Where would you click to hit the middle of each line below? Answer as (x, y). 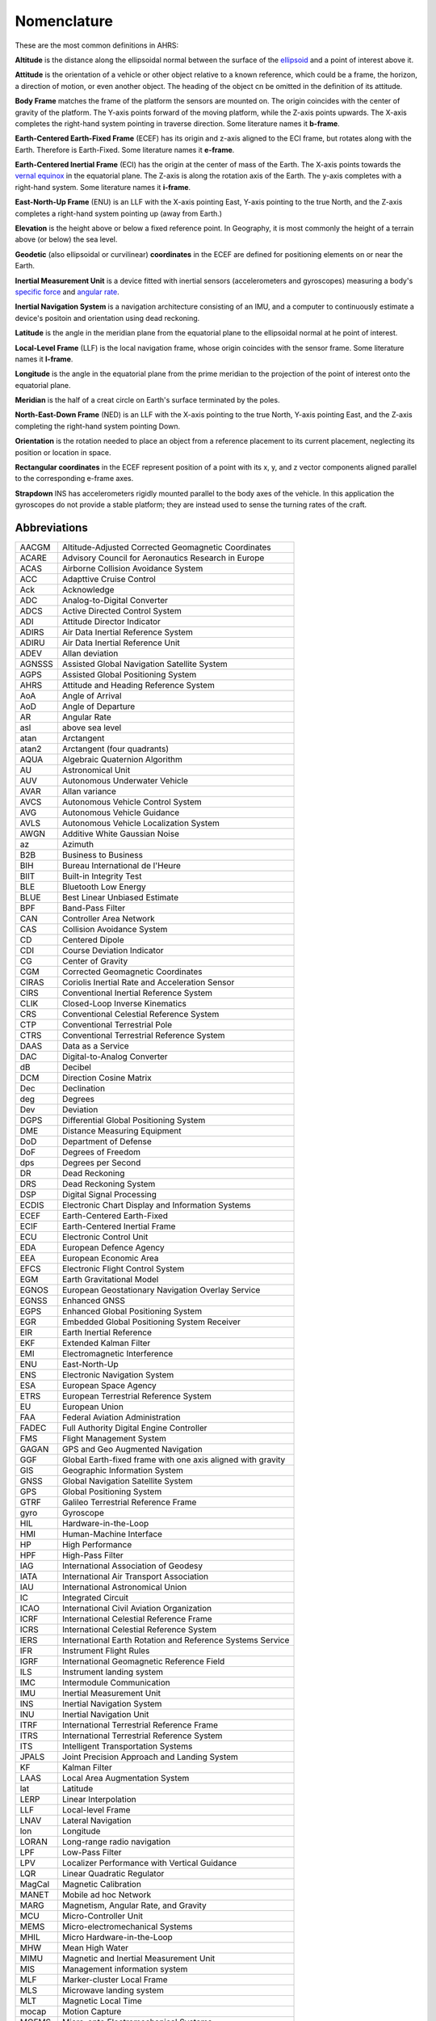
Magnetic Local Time (102, 2001)
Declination (83, 1089)
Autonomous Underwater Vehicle (125, 781)
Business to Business (102, 855)
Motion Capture (92, 2011)
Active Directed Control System (122, 611)
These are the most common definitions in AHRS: (97, 45)
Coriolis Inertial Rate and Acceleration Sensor (148, 982)
